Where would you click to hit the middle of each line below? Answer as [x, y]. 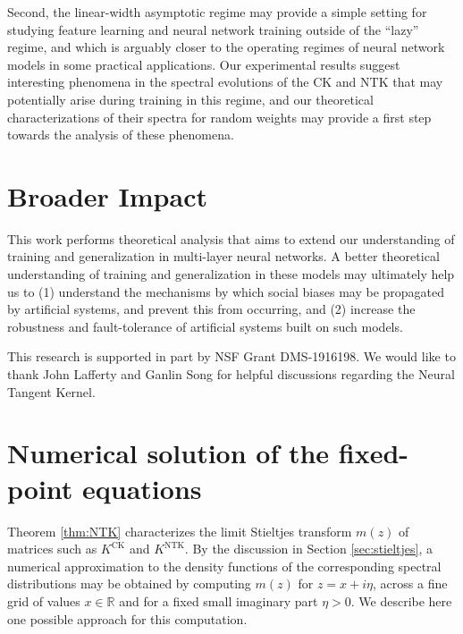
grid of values [44, 600]
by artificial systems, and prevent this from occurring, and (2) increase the [211, 309]
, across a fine [410, 583]
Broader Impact [107, 195]
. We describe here [401, 600]
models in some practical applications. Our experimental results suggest [204, 64]
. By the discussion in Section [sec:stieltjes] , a [309, 549]
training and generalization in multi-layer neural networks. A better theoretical [223, 256]
